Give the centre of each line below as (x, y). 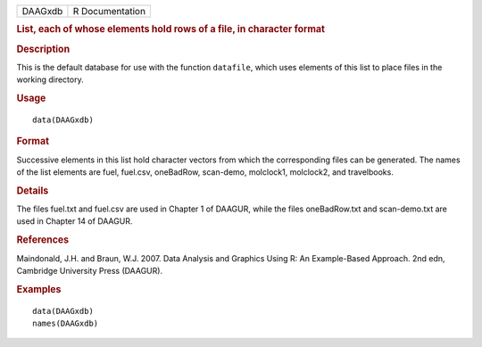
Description (43, 49)
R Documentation (109, 11)
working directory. (50, 79)
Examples (39, 289)
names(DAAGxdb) (66, 323)
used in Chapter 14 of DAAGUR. (75, 221)
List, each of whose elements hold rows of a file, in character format (171, 29)
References (43, 240)
